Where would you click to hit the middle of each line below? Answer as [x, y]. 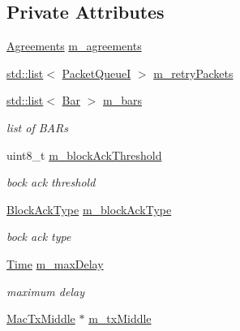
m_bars [122, 100]
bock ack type [39, 236]
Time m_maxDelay [55, 263]
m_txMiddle [120, 318]
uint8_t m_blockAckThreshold [84, 155]
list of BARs [37, 127]
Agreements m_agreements [74, 46]
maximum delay [45, 291]
